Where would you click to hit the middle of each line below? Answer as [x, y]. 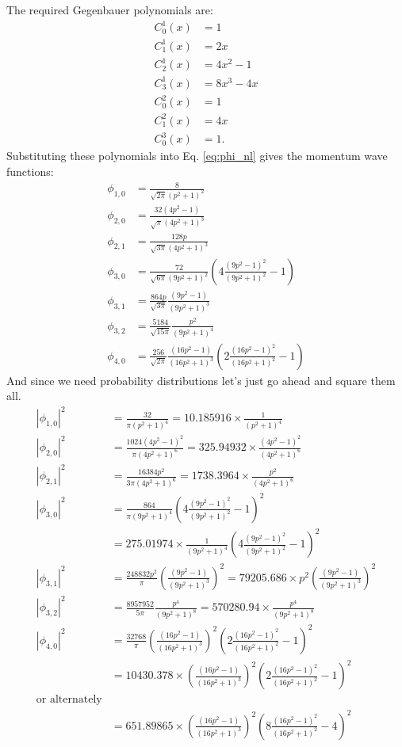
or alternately [69, 700]
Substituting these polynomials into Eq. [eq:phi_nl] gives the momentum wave [197, 156]
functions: [30, 171]
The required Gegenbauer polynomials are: [110, 10]
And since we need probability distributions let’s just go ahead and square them [201, 380]
